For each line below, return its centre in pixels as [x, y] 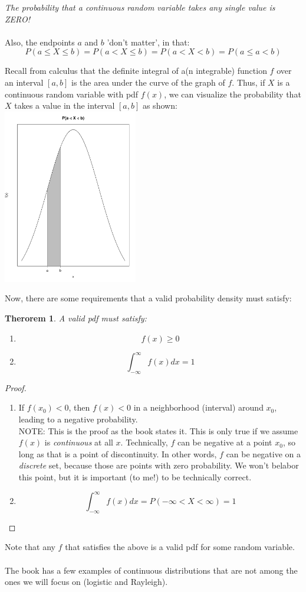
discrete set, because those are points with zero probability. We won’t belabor [159, 465]
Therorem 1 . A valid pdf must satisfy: [76, 318]
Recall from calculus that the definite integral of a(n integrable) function [136, 71]
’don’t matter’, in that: [148, 42]
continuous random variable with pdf [72, 94]
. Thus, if [249, 82]
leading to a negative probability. [78, 419]
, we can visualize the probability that [233, 94]
